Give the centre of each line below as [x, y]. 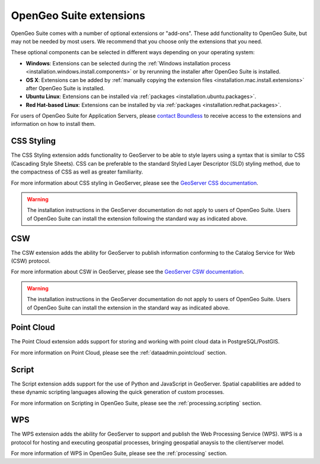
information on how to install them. [53, 124]
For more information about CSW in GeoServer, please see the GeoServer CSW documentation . [127, 272]
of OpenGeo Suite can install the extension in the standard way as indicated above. [128, 307]
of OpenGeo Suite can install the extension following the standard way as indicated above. [137, 218]
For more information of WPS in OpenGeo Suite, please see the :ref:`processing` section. [119, 453]
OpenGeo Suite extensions [78, 15]
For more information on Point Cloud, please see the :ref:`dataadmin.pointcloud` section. [119, 352]
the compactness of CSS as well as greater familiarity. [77, 172]
